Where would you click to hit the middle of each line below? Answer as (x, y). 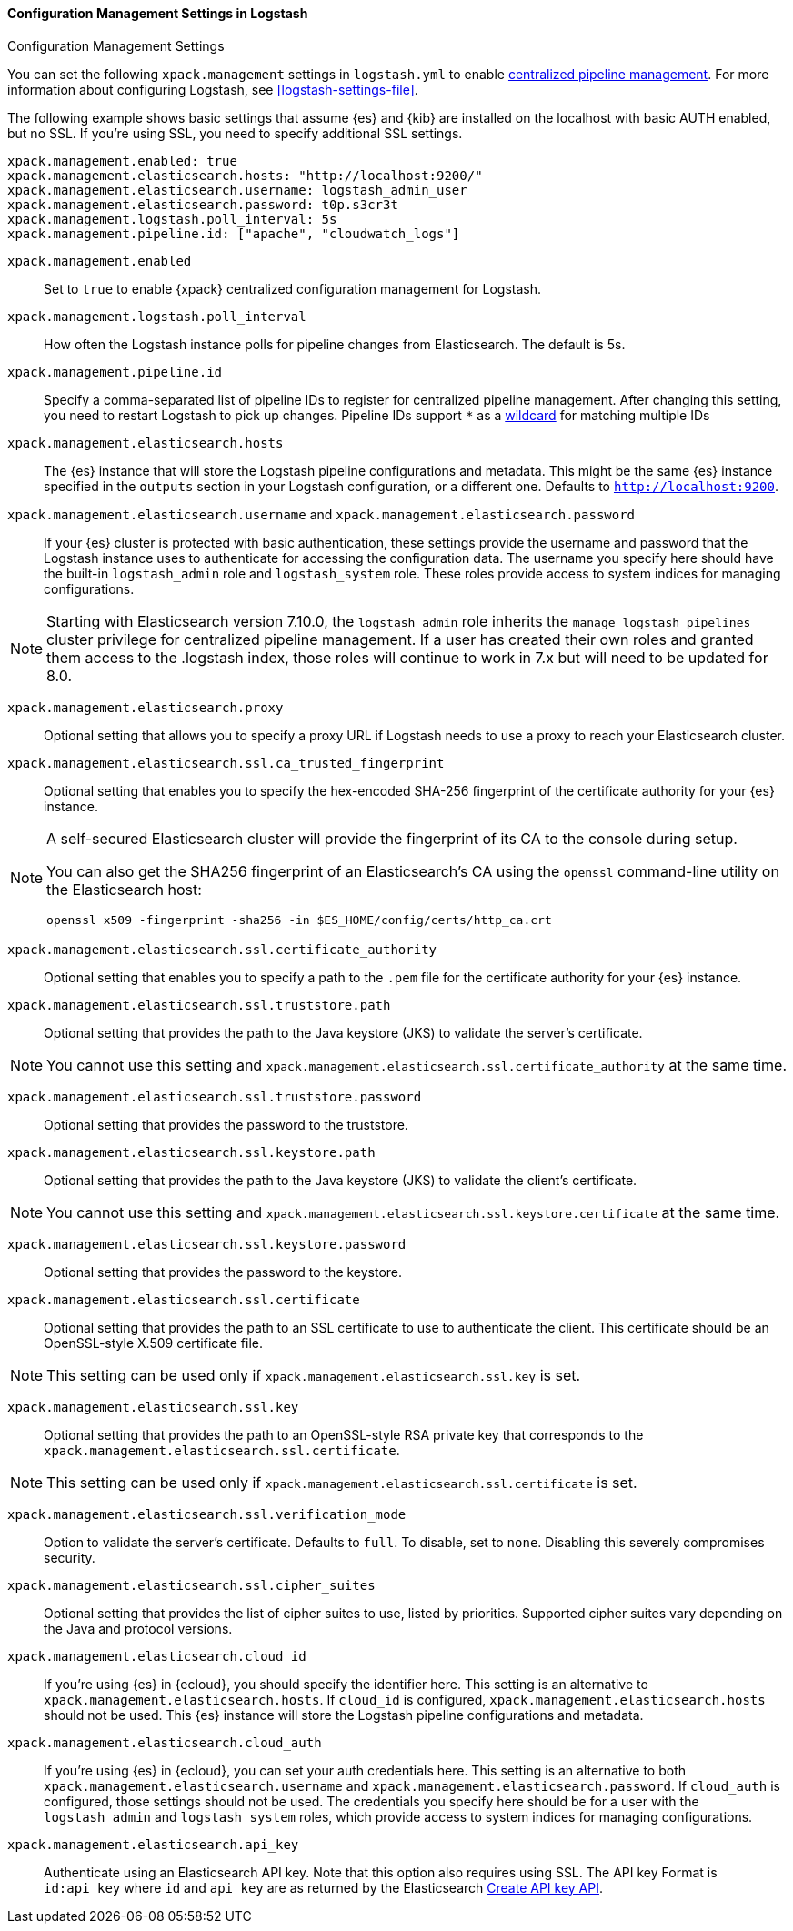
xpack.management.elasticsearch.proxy (146, 707)
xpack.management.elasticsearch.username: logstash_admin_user (237, 190)
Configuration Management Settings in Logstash (158, 13)
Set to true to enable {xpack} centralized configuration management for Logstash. (293, 288)
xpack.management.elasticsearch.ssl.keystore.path (191, 1152)
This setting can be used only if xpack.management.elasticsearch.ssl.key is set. (314, 1375)
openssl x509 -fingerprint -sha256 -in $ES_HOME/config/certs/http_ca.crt (299, 920)
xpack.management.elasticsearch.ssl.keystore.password (207, 1244)
